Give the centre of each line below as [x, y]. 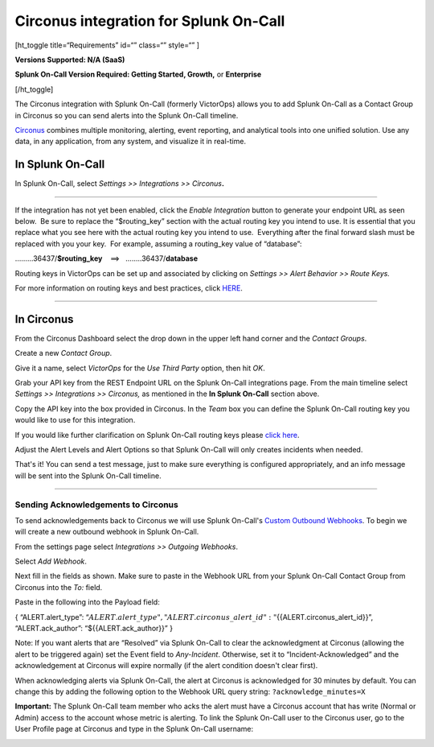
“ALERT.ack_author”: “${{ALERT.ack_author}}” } [94, 628]
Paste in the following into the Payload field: [87, 602]
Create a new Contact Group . [63, 353]
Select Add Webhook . [51, 561]
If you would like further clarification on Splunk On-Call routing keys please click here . [158, 435]
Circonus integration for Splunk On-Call [150, 21]
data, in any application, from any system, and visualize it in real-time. [131, 142]
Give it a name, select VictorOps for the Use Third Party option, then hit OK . [140, 368]
